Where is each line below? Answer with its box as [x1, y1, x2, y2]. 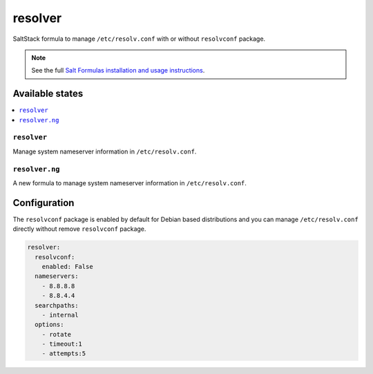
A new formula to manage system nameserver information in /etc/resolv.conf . [12, 178, 247, 187]
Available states [12, 88, 84, 100]
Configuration [12, 197, 75, 209]
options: [35, 321, 64, 328]
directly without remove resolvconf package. [12, 225, 146, 233]
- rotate [41, 330, 72, 338]
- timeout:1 [41, 340, 83, 348]
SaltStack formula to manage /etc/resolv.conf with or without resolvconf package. [12, 35, 266, 43]
